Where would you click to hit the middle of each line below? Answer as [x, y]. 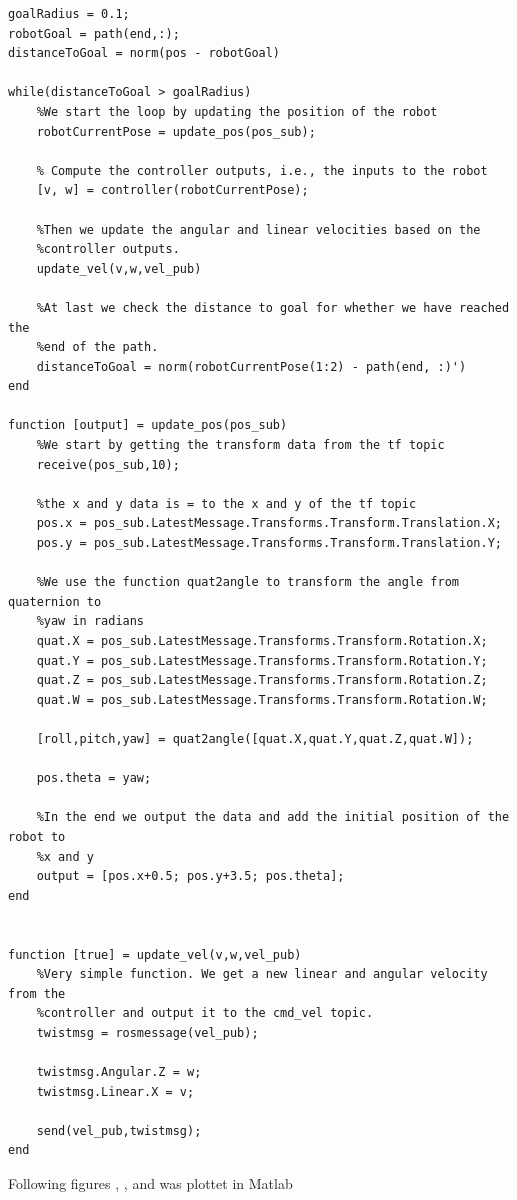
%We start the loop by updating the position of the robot [237, 111]
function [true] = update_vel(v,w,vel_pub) [155, 954]
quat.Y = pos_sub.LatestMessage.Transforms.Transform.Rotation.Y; [262, 660]
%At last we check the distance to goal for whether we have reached [273, 307]
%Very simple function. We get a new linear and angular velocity [262, 974]
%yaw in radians [90, 621]
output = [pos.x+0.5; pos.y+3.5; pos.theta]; [190, 876]
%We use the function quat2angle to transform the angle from [248, 582]
